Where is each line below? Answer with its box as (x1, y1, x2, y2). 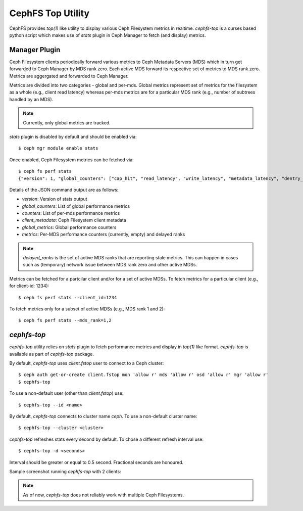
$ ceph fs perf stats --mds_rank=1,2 (18, 317, 112, 323)
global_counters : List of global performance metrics (22, 203, 130, 209)
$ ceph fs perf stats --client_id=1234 (18, 295, 117, 300)
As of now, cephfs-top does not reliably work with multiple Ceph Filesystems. (23, 492, 184, 498)
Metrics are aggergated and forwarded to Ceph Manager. (9, 73, 129, 79)
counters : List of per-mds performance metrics (22, 210, 120, 216)
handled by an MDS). (9, 96, 54, 102)
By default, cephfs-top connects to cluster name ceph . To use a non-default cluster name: (9, 413, 197, 420)
